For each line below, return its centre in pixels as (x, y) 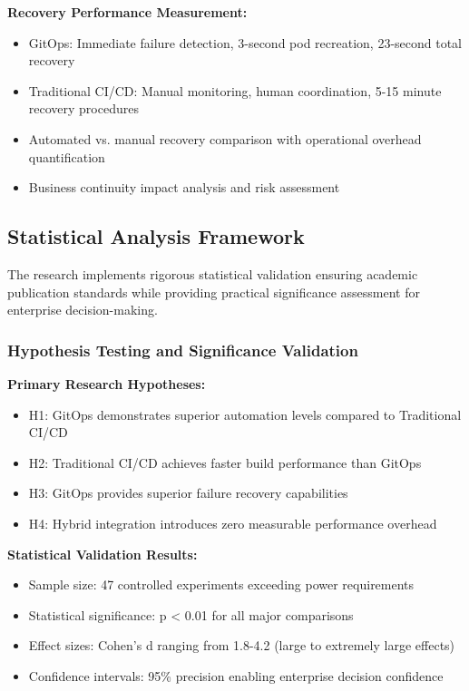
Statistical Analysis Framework (156, 236)
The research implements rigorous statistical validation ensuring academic (213, 273)
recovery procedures (83, 108)
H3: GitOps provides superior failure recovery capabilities (188, 493)
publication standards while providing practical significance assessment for (214, 292)
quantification (67, 156)
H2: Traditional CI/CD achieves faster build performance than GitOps (225, 462)
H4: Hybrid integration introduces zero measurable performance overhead (233, 523)
